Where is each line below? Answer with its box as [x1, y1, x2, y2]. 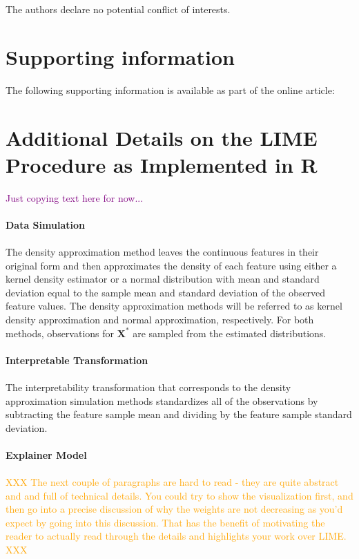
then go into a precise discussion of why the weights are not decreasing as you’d [6, 502, 343, 516]
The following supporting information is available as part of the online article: [6, 82, 335, 97]
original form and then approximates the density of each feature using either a [6, 258, 337, 272]
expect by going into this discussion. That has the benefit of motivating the [6, 515, 325, 529]
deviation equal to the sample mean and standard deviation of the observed [6, 285, 326, 299]
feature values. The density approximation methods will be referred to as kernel [6, 299, 342, 313]
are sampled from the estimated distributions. [133, 325, 327, 340]
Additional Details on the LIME [6, 123, 318, 151]
